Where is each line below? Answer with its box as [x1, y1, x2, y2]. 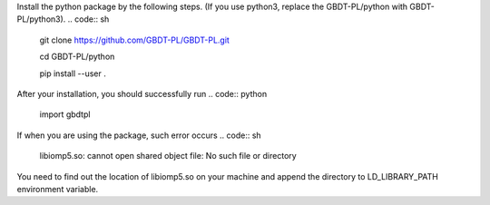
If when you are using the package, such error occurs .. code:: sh [16, 130, 262, 141]
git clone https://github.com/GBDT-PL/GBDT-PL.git [39, 34, 230, 45]
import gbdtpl [39, 109, 91, 120]
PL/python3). [16, 14, 66, 24]
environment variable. [16, 183, 99, 194]
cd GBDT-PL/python [39, 51, 115, 63]
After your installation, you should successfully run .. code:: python [16, 88, 268, 99]
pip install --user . [39, 68, 106, 79]
